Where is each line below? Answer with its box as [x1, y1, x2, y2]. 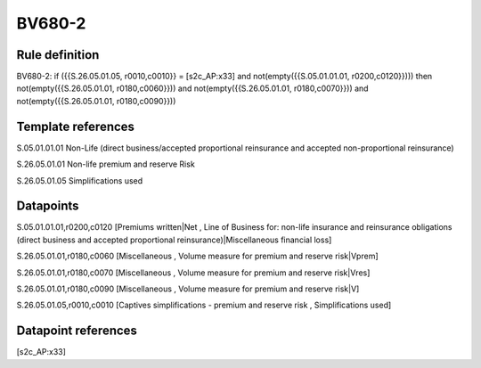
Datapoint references [16, 323, 138, 339]
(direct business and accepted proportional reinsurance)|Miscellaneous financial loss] [16, 234, 332, 245]
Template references [16, 119, 135, 134]
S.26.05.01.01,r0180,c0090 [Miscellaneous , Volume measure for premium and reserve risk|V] [16, 283, 360, 294]
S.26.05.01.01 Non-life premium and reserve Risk [16, 159, 195, 169]
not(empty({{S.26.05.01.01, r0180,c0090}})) [16, 95, 176, 106]
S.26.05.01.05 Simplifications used [16, 175, 143, 186]
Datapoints [16, 199, 79, 214]
